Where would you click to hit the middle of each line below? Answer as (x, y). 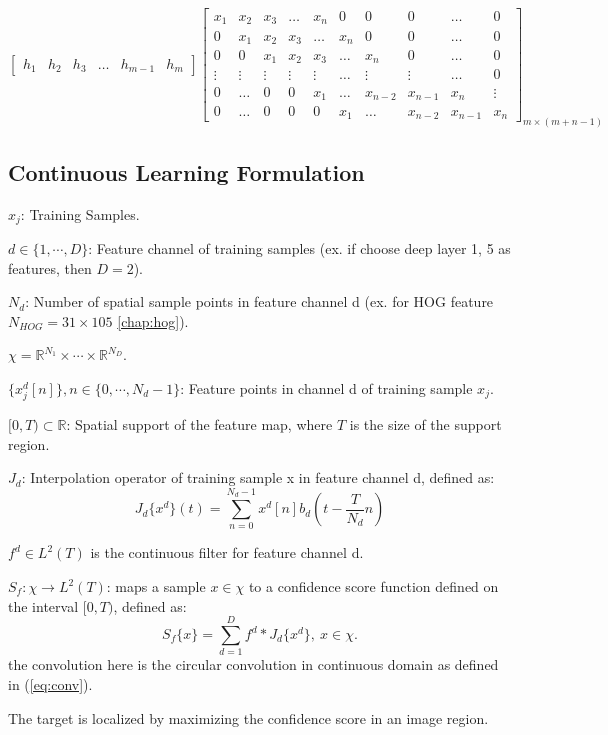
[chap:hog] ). (153, 320)
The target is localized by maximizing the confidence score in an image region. (248, 717)
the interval (43, 605)
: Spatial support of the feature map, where (199, 424)
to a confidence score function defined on (373, 586)
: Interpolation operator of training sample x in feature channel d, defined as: (258, 477)
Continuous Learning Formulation (186, 171)
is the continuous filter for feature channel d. (227, 552)
